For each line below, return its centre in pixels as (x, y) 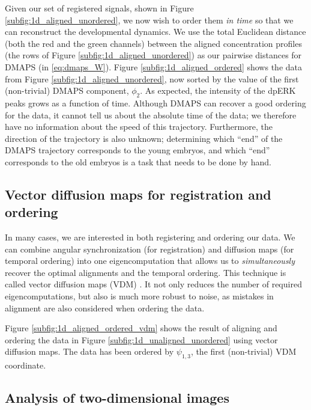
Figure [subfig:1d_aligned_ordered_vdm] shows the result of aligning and (141, 328)
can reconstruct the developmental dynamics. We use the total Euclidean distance (155, 32)
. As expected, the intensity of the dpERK (218, 90)
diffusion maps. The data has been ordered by (89, 351)
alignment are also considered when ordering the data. (105, 307)
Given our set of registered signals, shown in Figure (99, 8)
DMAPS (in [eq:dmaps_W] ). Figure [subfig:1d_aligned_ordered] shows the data (153, 66)
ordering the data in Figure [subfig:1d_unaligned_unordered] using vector (141, 339)
